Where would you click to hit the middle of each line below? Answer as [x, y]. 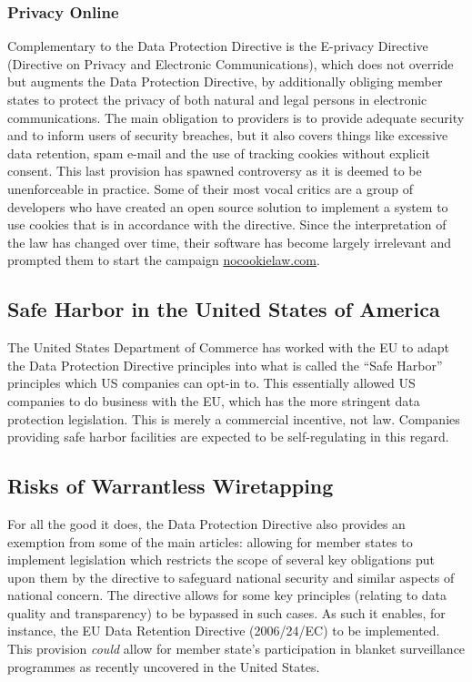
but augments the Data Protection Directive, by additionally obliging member [225, 81]
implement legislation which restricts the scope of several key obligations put [221, 560]
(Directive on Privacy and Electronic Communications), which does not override [231, 63]
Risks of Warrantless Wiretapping [171, 486]
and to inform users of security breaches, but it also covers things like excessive [228, 135]
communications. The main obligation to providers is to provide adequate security [236, 117]
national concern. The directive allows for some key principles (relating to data [227, 595]
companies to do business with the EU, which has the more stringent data [214, 400]
